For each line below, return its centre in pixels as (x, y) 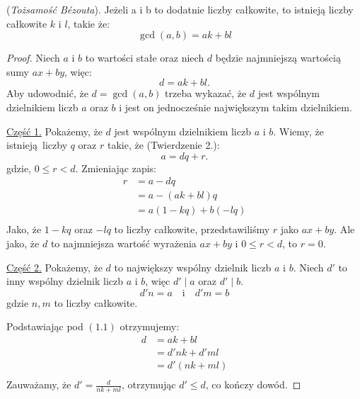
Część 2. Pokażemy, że (54, 267)
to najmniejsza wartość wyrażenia (123, 243)
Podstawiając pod (45, 326)
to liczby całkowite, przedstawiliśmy (192, 229)
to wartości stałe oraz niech (145, 58)
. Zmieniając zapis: (116, 168)
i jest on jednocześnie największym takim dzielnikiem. (236, 107)
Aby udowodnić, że (47, 93)
